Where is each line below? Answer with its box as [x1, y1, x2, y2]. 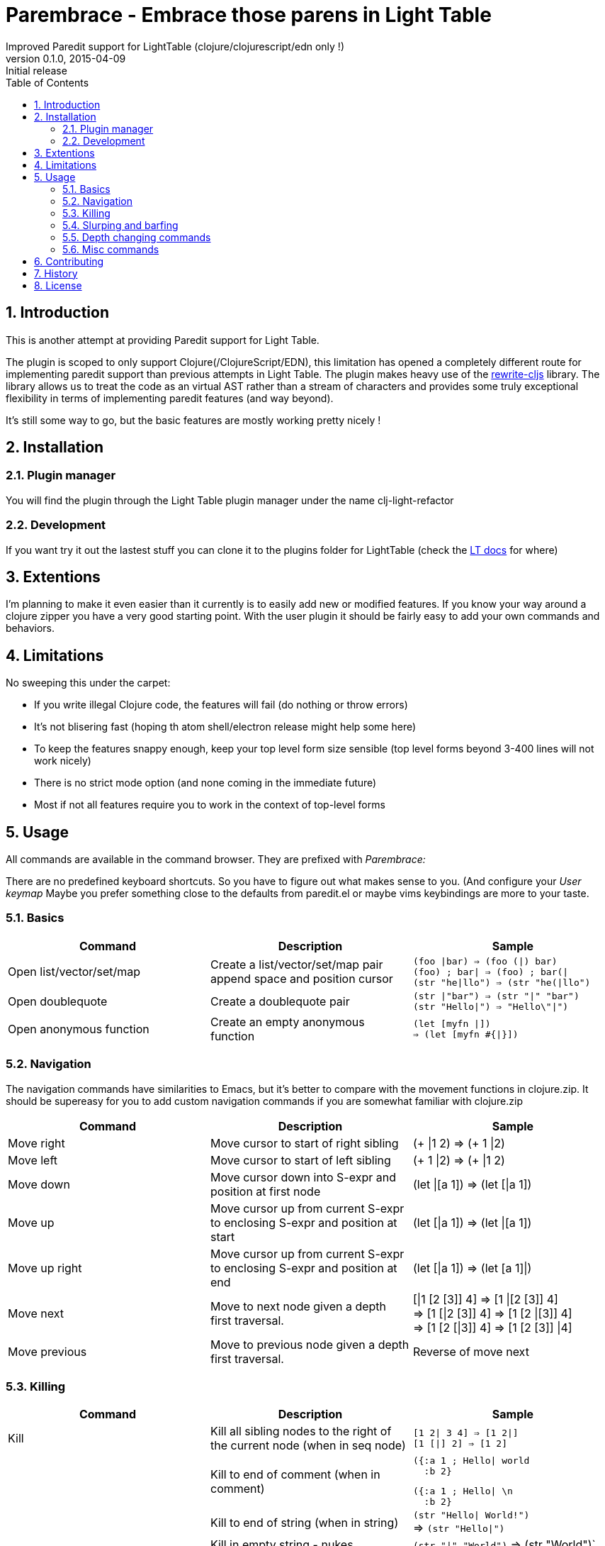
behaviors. [6, 622, 55, 635]
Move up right [8, 1260, 82, 1275]
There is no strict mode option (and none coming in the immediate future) [34, 777, 377, 789]
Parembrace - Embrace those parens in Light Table [6, 3, 492, 27]
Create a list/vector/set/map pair [210, 957, 383, 972]
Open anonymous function [8, 1021, 149, 1036]
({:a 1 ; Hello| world [412, 1455, 530, 1467]
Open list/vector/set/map [8, 964, 141, 979]
